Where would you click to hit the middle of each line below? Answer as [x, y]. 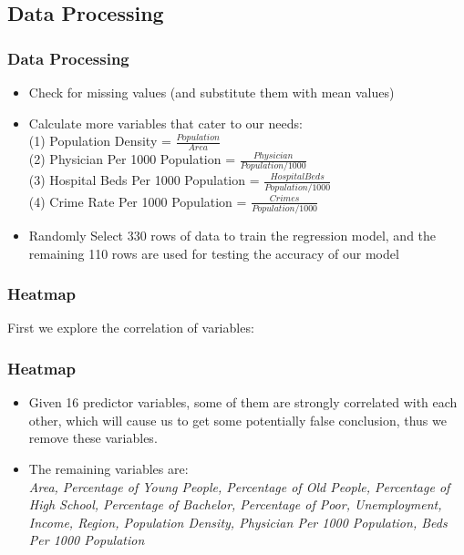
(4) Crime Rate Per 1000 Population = [138, 201]
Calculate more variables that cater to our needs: [165, 123]
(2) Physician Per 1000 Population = [132, 159]
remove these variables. [93, 438]
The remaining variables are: [108, 468]
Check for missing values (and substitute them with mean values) [211, 92]
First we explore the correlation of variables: [131, 328]
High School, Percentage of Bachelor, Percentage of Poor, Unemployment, [235, 504]
